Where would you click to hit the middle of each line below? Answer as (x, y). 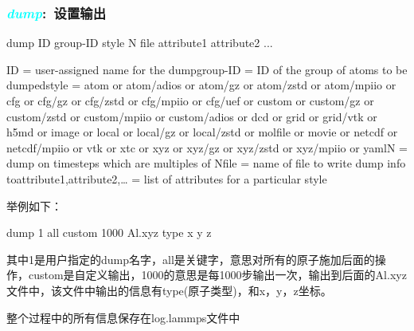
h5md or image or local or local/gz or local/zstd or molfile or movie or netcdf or (202, 132)
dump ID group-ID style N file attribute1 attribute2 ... (140, 43)
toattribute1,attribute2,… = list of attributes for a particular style (167, 178)
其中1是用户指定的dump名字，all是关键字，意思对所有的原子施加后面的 (191, 259)
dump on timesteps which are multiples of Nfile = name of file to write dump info (206, 163)
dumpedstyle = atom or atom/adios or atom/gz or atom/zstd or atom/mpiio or (201, 85)
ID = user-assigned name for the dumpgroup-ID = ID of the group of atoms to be (207, 69)
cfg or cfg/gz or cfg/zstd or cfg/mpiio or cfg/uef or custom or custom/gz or (190, 100)
